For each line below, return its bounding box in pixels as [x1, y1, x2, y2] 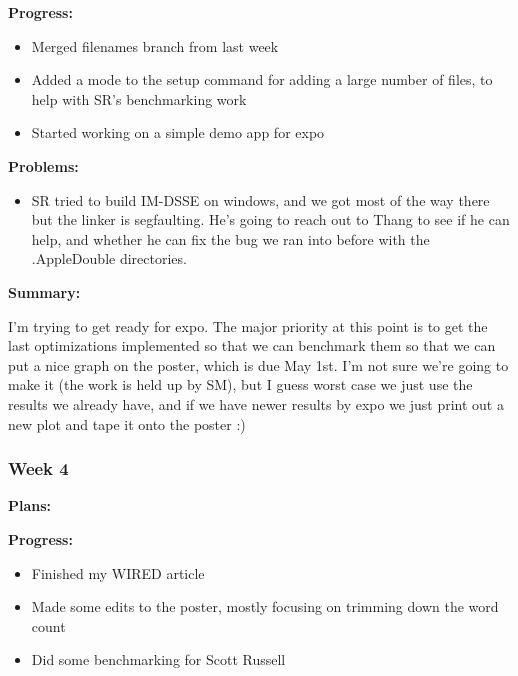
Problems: [8, 155, 79, 176]
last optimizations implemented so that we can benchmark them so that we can [8, 335, 496, 356]
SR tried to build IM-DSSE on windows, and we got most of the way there [31, 189, 490, 210]
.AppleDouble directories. [31, 248, 187, 269]
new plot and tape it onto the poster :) [8, 413, 246, 434]
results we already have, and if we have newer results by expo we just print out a [8, 393, 504, 414]
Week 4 [8, 456, 69, 481]
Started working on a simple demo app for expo [31, 122, 325, 143]
